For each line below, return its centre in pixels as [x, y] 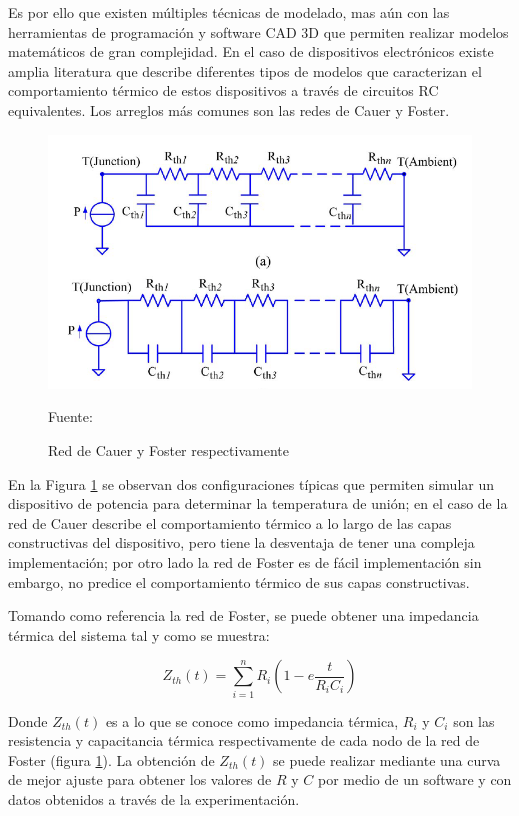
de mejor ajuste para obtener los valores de [140, 779]
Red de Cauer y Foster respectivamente [168, 450]
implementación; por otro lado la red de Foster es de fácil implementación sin [245, 562]
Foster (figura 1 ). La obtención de [111, 759]
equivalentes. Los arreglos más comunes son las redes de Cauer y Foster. [229, 109]
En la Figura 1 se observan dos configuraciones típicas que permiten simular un [251, 483]
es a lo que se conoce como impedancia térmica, [252, 720]
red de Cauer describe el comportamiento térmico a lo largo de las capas [230, 522]
